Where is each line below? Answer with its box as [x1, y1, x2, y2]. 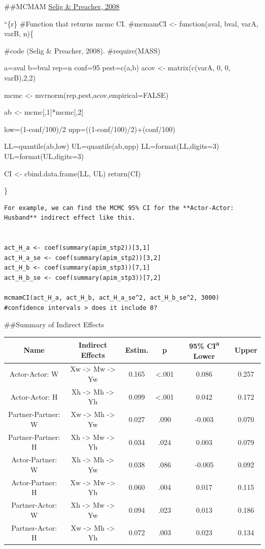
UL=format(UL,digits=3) [4, 150, 84, 161]
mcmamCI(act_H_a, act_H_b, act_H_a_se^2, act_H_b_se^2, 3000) [4, 294, 220, 302]
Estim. [125, 344, 149, 355]
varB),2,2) [4, 72, 36, 83]
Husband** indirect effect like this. [4, 214, 136, 222]
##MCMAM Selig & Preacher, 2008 [4, 1, 120, 11]
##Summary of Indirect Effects [4, 319, 104, 330]
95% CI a [189, 339, 220, 351]
